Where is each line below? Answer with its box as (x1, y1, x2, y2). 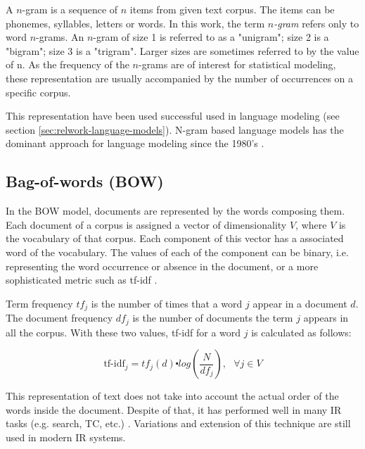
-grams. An (36, 30, 84, 44)
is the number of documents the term (132, 310, 293, 325)
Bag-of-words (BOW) (6, 170, 164, 192)
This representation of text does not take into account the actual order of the (6, 388, 339, 403)
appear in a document (252, 296, 347, 310)
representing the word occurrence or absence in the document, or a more (6, 258, 319, 273)
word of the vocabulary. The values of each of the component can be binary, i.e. (6, 244, 349, 259)
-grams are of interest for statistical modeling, (138, 57, 336, 72)
